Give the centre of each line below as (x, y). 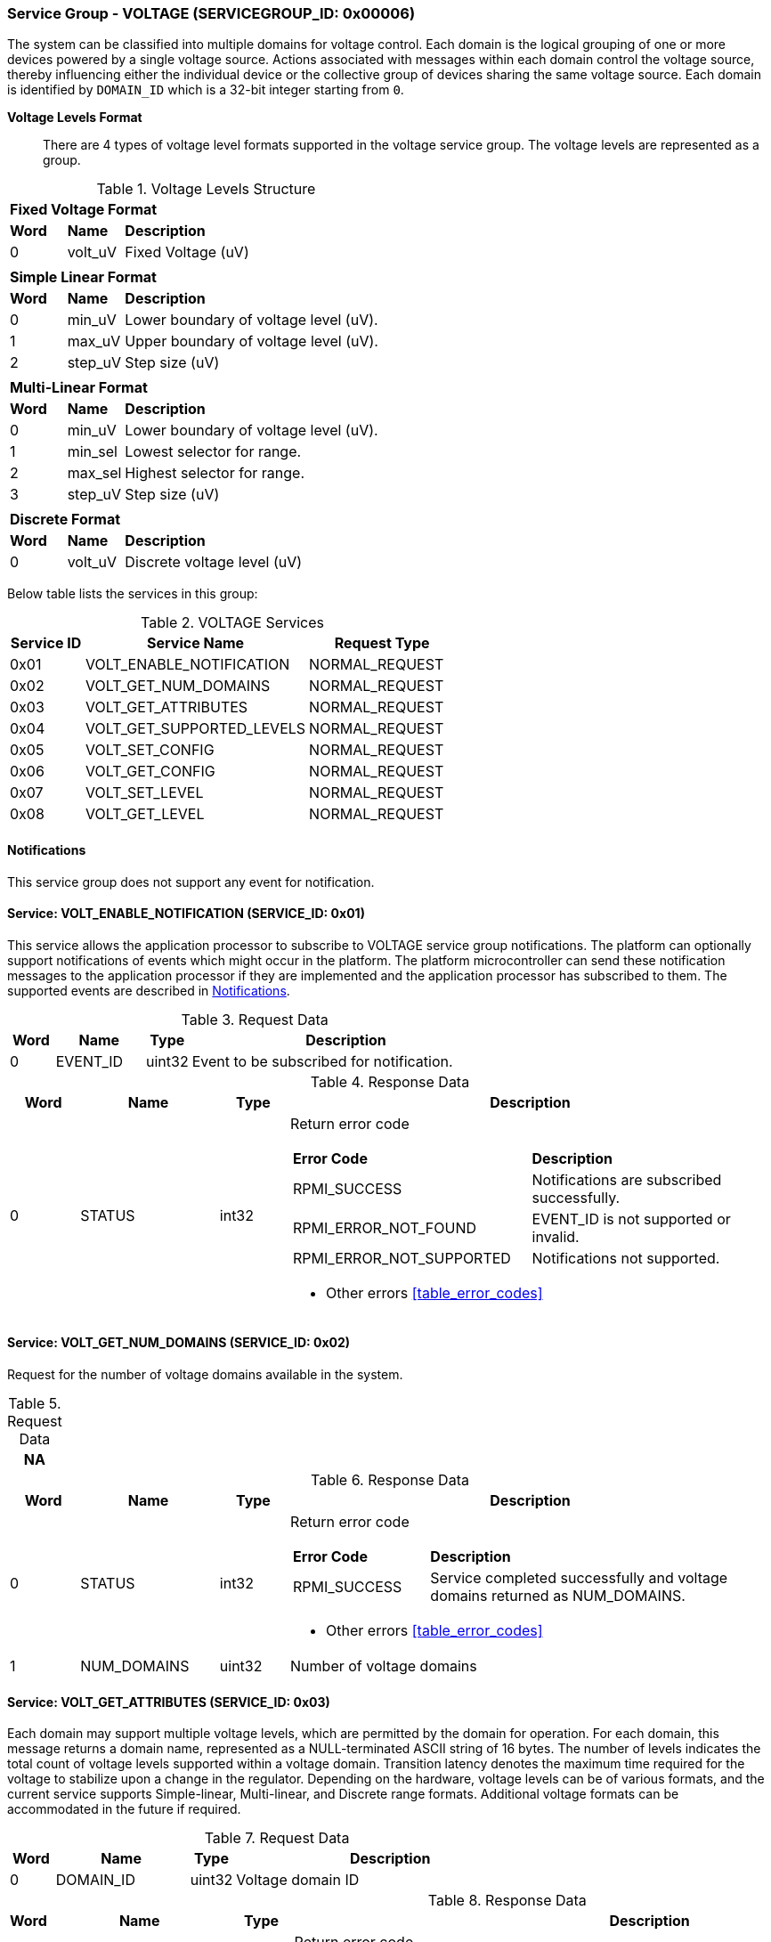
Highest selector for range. (215, 473)
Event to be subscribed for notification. (322, 1061)
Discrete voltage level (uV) (214, 562)
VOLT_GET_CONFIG (150, 772)
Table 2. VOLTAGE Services (233, 623)
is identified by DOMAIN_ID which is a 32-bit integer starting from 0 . (206, 90)
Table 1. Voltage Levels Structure (206, 189)
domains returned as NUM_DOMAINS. (558, 1596)
